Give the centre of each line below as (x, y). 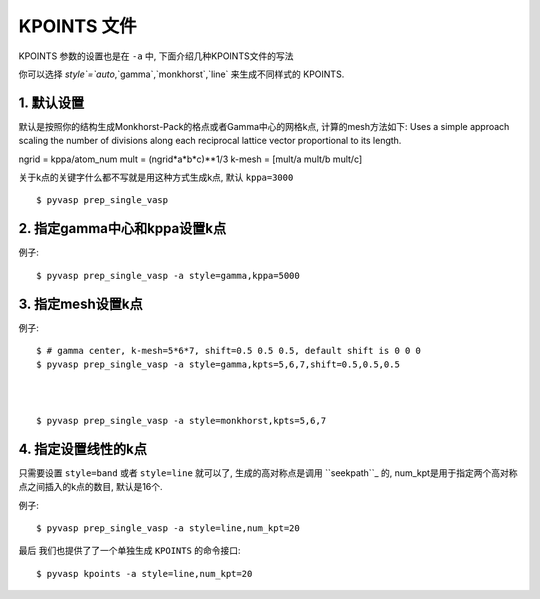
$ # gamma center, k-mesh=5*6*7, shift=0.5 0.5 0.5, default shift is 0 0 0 (229, 350)
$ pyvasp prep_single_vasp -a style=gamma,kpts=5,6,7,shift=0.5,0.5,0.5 (218, 364)
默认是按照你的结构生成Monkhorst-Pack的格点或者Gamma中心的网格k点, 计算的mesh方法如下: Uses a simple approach (264, 126)
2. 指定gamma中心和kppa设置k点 (122, 228)
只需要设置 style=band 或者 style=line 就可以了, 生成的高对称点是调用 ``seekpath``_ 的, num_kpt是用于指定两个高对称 (268, 472)
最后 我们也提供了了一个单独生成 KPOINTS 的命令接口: (129, 551)
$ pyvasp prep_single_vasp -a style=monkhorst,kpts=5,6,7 (181, 420)
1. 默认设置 (51, 102)
